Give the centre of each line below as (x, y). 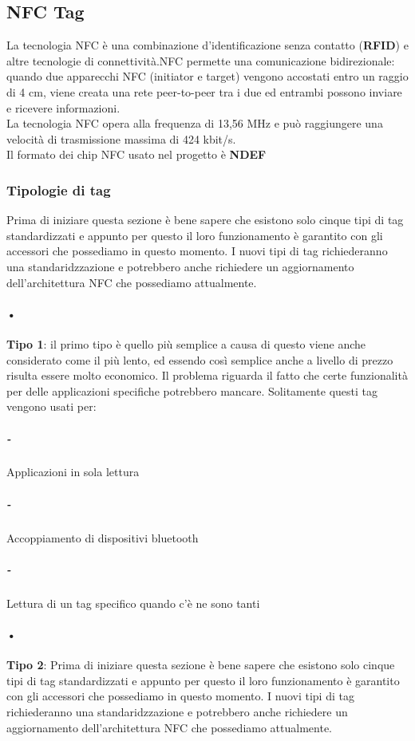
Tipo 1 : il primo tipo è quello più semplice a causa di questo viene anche (186, 343)
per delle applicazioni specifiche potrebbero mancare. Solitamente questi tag (192, 390)
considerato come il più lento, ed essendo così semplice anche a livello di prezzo (200, 359)
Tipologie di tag (59, 189)
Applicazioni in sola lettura (73, 472)
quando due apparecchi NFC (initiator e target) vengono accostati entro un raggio (207, 76)
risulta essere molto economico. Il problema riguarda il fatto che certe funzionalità (207, 375)
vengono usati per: (51, 406)
